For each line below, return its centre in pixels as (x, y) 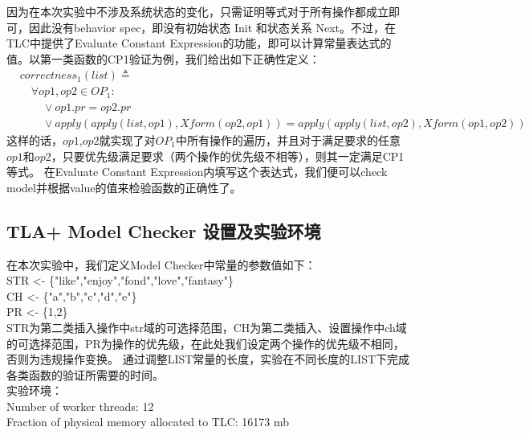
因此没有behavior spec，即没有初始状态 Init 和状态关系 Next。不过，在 (212, 27)
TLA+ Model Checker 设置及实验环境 (164, 230)
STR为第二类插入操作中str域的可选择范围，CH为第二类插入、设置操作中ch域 (207, 327)
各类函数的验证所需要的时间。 (85, 374)
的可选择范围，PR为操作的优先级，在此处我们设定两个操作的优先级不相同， (205, 343)
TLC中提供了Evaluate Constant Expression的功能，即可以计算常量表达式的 (199, 43)
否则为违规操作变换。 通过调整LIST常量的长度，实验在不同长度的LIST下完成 (208, 359)
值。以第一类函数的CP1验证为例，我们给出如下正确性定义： (163, 58)
